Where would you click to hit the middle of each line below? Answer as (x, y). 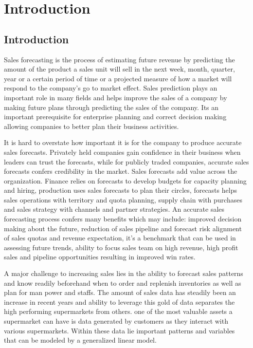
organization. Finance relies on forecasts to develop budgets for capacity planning (125, 180)
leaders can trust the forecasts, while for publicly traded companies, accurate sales (126, 161)
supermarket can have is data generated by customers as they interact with (116, 321)
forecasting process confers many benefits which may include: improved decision (123, 219)
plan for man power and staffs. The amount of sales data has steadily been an (120, 292)
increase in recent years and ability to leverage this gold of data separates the (119, 302)
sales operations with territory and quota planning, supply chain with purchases (123, 199)
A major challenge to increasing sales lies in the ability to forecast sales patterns (124, 273)
